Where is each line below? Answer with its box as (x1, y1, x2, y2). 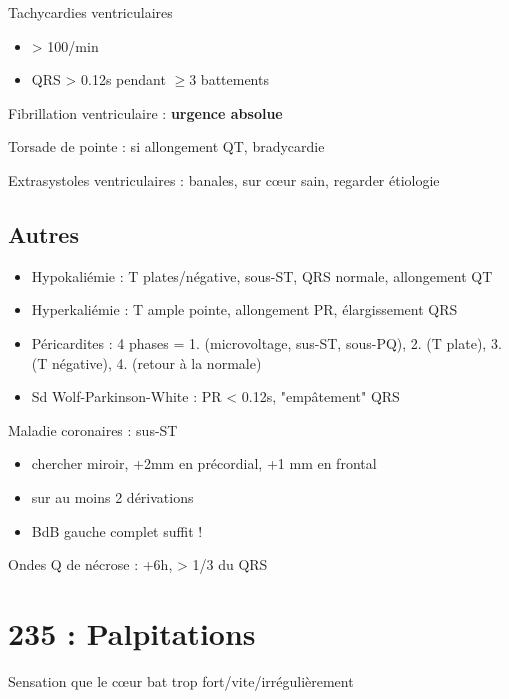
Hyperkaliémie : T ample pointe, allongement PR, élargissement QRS (31, 299, 458, 320)
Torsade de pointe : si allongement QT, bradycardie (8, 136, 325, 157)
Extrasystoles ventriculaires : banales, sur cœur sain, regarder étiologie (8, 169, 440, 190)
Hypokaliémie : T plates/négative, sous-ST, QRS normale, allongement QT (31, 265, 493, 286)
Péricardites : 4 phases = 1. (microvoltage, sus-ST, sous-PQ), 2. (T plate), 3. (31, 332, 502, 353)
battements (200, 69, 269, 90)
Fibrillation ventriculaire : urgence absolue (8, 102, 283, 123)
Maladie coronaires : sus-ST (8, 419, 178, 440)
